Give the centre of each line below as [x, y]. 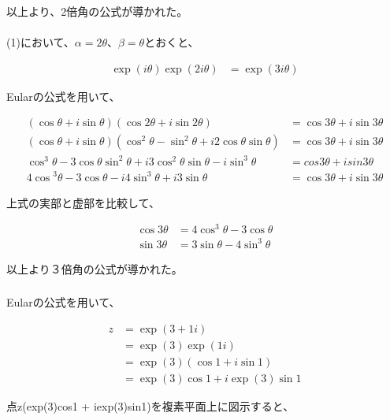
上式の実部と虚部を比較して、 [83, 202]
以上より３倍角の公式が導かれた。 [95, 268]
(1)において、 [41, 42]
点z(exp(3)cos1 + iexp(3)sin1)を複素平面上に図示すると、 [150, 406]
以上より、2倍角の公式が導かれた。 [97, 11]
